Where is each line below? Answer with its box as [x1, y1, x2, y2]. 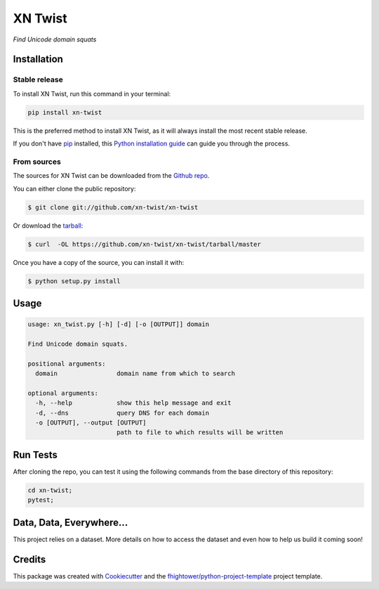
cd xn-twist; [27, 486, 73, 494]
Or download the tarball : [13, 221, 84, 230]
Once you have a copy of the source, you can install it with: [13, 258, 185, 266]
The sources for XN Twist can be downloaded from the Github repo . [13, 171, 210, 180]
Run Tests [13, 448, 58, 460]
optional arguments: [27, 389, 98, 397]
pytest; [27, 496, 54, 504]
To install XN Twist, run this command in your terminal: [13, 89, 171, 98]
